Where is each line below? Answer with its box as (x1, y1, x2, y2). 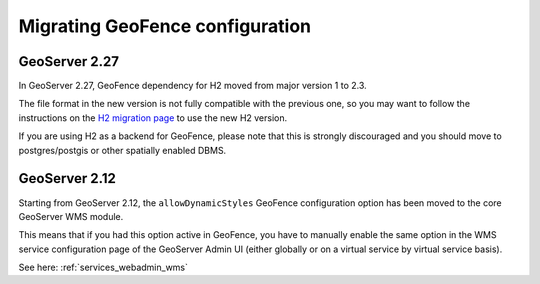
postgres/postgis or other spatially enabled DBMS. (18, 144, 227, 156)
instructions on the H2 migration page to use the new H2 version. (18, 111, 288, 124)
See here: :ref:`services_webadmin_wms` (18, 261, 189, 274)
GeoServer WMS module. (18, 210, 124, 222)
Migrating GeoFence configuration (18, 15, 312, 37)
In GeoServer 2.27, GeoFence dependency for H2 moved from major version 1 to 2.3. (18, 80, 367, 92)
